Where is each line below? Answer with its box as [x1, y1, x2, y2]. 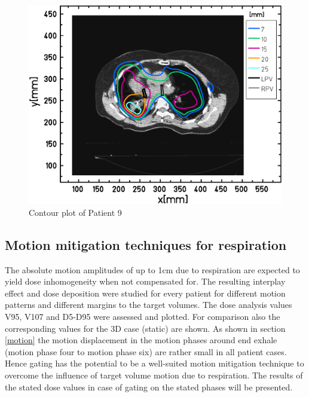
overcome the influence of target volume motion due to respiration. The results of [5, 369, 303, 381]
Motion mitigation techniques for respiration [5, 235, 287, 254]
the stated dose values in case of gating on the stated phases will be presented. [5, 380, 293, 393]
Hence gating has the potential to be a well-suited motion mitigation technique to [5, 357, 304, 369]
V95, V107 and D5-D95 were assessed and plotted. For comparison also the [5, 310, 280, 323]
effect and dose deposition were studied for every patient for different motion [5, 286, 286, 299]
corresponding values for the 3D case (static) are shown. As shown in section [5, 322, 286, 334]
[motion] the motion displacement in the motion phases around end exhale [5, 334, 277, 346]
